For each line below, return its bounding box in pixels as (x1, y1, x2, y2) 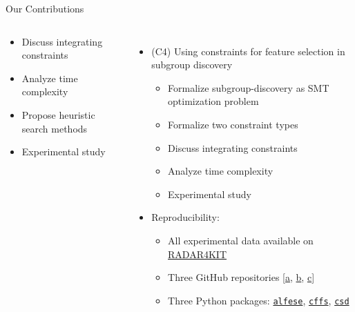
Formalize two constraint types (168, 117, 298, 131)
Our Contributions (6, 1, 84, 15)
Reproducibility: (151, 210, 220, 224)
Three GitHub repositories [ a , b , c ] (168, 270, 315, 284)
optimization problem (168, 94, 259, 108)
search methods (21, 121, 88, 135)
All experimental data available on (168, 233, 314, 247)
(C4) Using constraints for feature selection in (151, 43, 345, 58)
